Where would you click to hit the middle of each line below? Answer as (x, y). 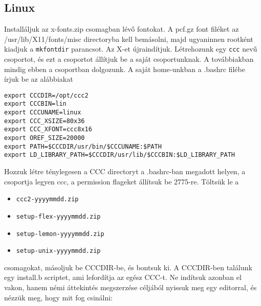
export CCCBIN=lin (35, 104)
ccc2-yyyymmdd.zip (47, 199)
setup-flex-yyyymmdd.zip (58, 216)
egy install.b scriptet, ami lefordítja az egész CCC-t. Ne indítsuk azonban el (123, 277)
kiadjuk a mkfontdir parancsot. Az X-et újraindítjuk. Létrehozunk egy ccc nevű (131, 49)
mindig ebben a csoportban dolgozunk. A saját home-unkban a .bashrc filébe (125, 69)
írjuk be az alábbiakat (39, 79)
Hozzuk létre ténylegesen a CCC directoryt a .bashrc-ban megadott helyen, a (125, 171)
